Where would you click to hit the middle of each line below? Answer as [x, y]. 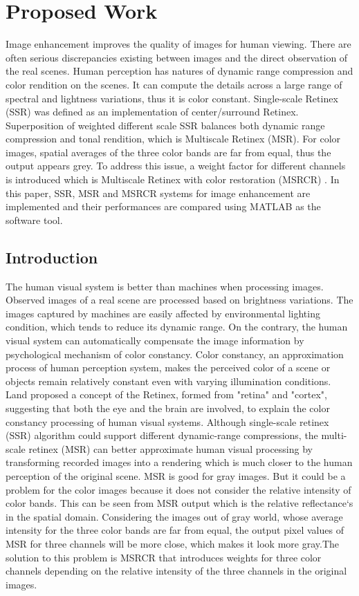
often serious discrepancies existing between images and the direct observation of [177, 57]
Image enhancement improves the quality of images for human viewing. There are [178, 44]
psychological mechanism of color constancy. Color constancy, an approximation [175, 354]
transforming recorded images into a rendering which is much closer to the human [179, 462]
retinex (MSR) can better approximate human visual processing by [171, 448]
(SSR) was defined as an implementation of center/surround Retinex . [152, 112]
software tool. [34, 220]
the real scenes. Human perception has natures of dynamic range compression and [179, 71]
